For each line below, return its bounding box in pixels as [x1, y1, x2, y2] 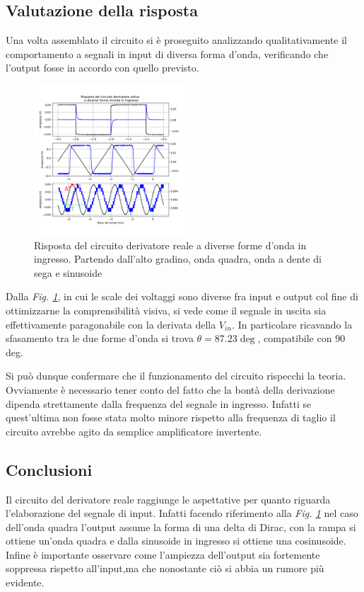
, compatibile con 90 [257, 331, 346, 346]
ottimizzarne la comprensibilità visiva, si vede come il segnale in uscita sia [6, 302, 327, 317]
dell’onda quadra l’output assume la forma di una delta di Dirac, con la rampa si [6, 519, 356, 534]
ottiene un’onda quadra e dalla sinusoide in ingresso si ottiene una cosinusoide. [6, 533, 346, 548]
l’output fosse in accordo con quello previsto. [6, 60, 199, 75]
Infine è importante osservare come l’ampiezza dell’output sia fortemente [6, 547, 320, 562]
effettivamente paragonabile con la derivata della [6, 317, 216, 331]
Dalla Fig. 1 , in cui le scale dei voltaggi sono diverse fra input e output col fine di [6, 289, 358, 304]
